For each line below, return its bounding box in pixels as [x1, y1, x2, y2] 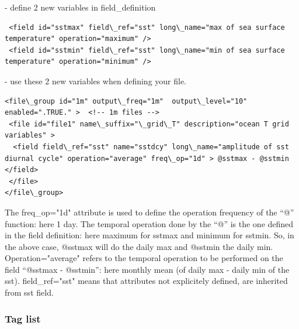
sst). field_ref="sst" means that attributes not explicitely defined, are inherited [5, 275, 288, 287]
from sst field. [5, 286, 54, 299]
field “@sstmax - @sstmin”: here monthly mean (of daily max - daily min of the [5, 263, 290, 275]
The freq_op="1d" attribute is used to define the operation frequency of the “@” [5, 205, 294, 218]
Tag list [5, 311, 41, 325]
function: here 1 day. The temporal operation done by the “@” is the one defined [5, 217, 294, 229]
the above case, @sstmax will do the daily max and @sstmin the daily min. [5, 240, 273, 252]
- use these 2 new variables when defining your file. [5, 74, 187, 87]
